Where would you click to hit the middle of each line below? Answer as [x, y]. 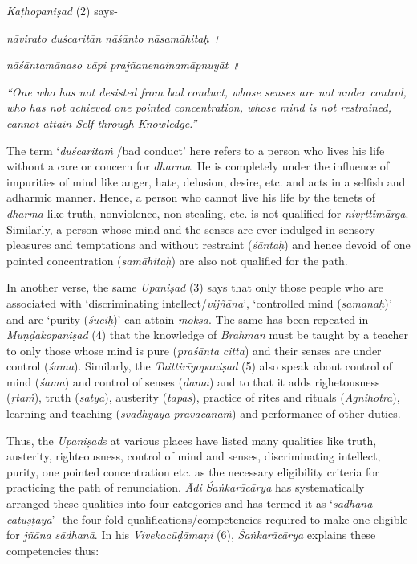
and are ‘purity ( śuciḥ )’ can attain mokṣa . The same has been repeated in [188, 319]
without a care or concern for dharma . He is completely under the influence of [198, 166]
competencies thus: [53, 550]
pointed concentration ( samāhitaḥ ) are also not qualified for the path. [177, 260]
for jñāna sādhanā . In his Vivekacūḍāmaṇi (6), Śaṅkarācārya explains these [191, 535]
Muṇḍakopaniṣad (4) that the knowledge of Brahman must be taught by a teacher [207, 335]
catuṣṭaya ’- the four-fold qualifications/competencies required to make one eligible [207, 519]
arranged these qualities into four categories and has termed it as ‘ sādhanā [190, 503]
